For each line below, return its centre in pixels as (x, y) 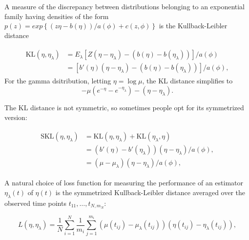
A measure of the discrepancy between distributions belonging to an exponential (124, 6)
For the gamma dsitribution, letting (58, 81)
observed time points (35, 203)
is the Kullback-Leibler (193, 26)
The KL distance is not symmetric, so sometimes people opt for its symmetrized (124, 108)
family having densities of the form (57, 16)
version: (16, 117)
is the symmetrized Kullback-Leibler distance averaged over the (150, 192)
